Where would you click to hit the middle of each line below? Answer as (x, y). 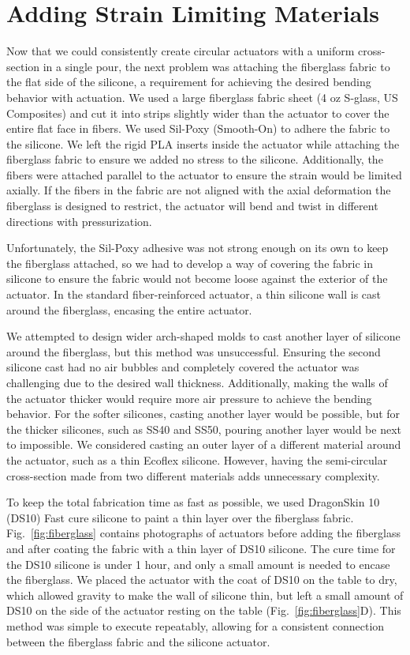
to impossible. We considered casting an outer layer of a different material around (204, 444)
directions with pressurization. (79, 221)
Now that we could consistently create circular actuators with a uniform (181, 51)
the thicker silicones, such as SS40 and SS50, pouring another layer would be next (204, 429)
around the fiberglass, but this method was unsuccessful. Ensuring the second (194, 351)
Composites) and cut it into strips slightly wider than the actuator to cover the (198, 113)
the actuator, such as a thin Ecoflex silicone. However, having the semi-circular (197, 459)
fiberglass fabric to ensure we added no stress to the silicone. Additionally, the (195, 159)
